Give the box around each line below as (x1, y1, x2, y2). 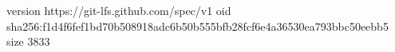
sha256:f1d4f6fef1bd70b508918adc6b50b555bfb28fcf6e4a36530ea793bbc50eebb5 (6, 17, 389, 34)
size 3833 (6, 33, 50, 50)
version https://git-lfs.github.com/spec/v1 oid (6, 2, 231, 18)
